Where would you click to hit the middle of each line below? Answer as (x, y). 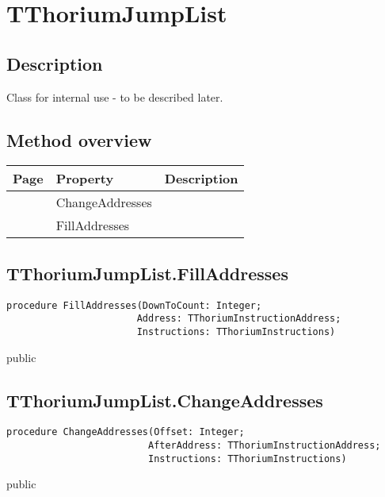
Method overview (79, 139)
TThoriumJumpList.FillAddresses (147, 273)
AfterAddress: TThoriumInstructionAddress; (264, 445)
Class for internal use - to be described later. (115, 96)
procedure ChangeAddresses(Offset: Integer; (126, 432)
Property (85, 179)
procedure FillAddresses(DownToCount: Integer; (134, 305)
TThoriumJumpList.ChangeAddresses (165, 400)
